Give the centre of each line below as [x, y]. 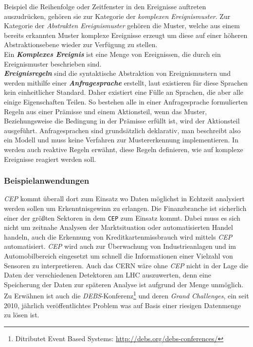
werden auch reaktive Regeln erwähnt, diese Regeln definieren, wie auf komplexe [124, 149]
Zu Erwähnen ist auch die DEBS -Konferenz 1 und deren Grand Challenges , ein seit [126, 295]
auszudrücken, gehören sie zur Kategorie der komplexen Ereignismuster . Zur [117, 16]
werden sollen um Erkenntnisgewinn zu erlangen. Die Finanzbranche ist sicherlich [125, 208]
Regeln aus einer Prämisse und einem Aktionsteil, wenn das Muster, [106, 111]
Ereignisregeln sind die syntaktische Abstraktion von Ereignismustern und [117, 73]
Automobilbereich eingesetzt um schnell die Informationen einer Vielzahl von [118, 255]
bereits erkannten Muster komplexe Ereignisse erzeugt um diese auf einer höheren [126, 35]
